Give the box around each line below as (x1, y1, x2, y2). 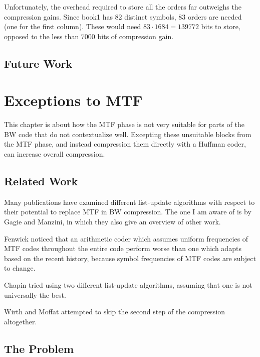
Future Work (4, 55, 73, 71)
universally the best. (4, 289, 66, 300)
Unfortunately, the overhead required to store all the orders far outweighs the (4, 2, 241, 12)
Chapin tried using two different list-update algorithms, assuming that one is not (4, 280, 252, 290)
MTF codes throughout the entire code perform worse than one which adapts (4, 243, 241, 254)
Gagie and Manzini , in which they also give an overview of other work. (4, 216, 221, 227)
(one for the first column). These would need (4, 21, 141, 32)
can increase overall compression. (4, 149, 105, 159)
